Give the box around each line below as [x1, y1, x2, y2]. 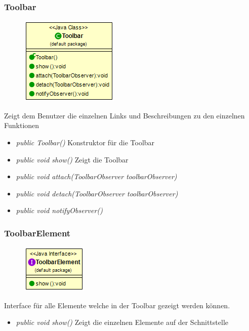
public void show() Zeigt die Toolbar [16, 154, 129, 164]
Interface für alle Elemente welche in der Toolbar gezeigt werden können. [4, 300, 230, 310]
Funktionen [4, 120, 39, 131]
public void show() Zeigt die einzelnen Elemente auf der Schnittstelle [16, 317, 228, 327]
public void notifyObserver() [16, 205, 103, 216]
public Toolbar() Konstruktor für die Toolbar [16, 137, 155, 147]
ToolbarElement [4, 226, 71, 239]
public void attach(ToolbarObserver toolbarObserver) [16, 171, 177, 182]
